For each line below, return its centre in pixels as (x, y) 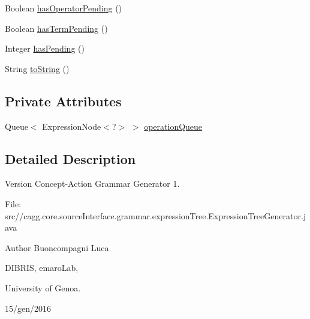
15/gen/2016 (28, 308)
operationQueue (173, 126)
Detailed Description (70, 158)
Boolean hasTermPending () (56, 28)
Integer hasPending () (45, 48)
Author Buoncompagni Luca (57, 247)
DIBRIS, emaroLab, (42, 268)
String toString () (37, 68)
